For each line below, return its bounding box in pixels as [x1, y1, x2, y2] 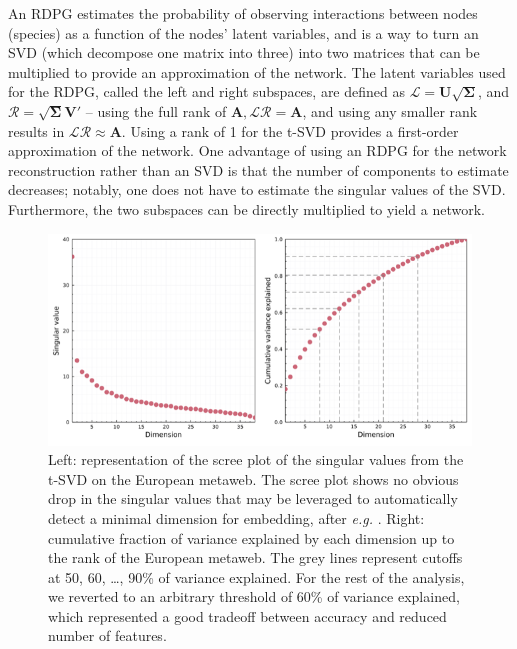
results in [8, 120, 65, 141]
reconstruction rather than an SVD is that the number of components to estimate [8, 159, 509, 180]
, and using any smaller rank [302, 100, 478, 121]
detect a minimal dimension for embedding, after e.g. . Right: [48, 507, 425, 528]
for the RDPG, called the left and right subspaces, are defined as [8, 81, 405, 102]
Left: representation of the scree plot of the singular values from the [48, 449, 464, 470]
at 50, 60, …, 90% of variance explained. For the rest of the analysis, [48, 566, 465, 587]
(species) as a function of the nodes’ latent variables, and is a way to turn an [8, 22, 479, 43]
